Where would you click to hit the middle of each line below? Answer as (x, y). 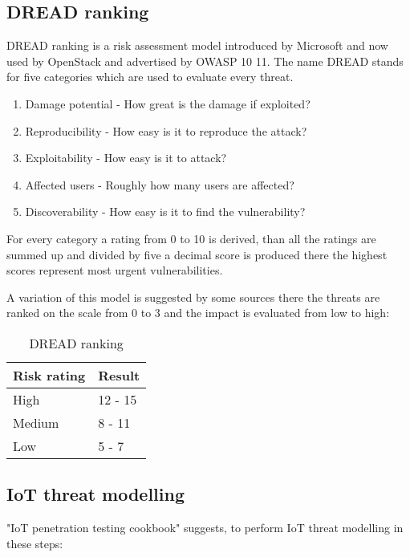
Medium (36, 422)
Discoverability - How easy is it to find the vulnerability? (165, 211)
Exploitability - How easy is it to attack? (126, 158)
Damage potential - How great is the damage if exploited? (168, 103)
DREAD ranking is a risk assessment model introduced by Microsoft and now (197, 45)
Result (119, 375)
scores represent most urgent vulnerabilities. (115, 270)
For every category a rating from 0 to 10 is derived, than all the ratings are (191, 238)
